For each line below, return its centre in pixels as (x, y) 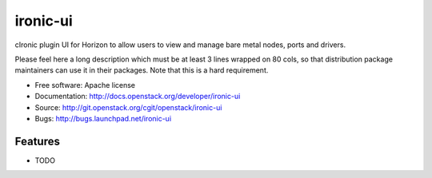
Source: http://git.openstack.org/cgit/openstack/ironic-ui (128, 107)
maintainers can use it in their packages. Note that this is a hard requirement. (142, 70)
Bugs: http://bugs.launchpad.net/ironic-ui (103, 118)
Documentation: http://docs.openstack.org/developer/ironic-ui (138, 97)
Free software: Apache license (85, 85)
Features (37, 141)
